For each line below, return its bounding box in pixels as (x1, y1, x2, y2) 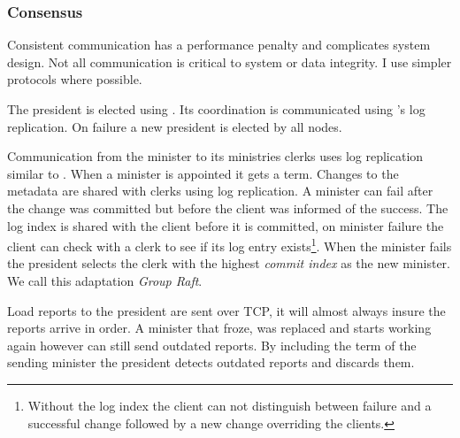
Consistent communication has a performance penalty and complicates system (7, 35, 431, 54)
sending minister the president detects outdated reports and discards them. (7, 353, 415, 372)
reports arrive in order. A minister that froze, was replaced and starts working (7, 319, 432, 337)
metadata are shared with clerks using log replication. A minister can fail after (7, 181, 433, 200)
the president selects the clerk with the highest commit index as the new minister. (7, 254, 450, 273)
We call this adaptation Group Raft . (7, 272, 203, 289)
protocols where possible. (7, 70, 142, 88)
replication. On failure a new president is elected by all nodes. (7, 117, 342, 135)
